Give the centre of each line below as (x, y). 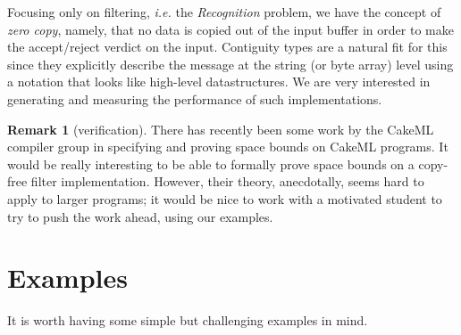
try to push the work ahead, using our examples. (140, 216)
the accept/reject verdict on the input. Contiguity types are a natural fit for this (227, 47)
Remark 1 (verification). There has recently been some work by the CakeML (221, 129)
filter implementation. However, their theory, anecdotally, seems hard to (227, 181)
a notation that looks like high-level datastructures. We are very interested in (219, 82)
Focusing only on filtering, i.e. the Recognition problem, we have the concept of (224, 12)
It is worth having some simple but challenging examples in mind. (188, 320)
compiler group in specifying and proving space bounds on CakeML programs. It (228, 147)
